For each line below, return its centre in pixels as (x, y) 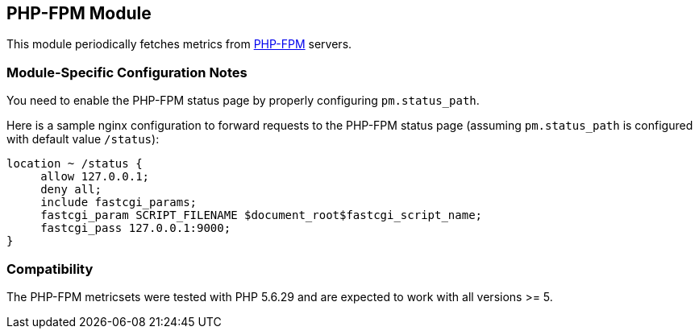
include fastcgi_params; (119, 203)
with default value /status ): (83, 139)
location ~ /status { (75, 164)
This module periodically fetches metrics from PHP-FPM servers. (179, 44)
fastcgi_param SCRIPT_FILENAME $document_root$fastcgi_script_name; (262, 215)
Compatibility (50, 269)
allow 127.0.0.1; (95, 177)
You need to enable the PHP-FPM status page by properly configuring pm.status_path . (243, 101)
